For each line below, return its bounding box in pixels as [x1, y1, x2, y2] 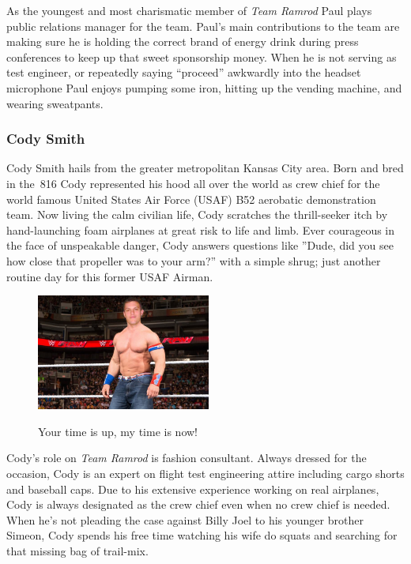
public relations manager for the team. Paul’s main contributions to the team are [6, 17, 400, 34]
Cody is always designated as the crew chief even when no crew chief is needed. [6, 496, 390, 513]
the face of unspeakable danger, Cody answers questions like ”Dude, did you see [6, 237, 394, 254]
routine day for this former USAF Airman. [6, 268, 213, 284]
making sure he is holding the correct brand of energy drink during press [6, 33, 359, 50]
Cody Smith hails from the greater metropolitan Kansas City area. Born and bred [6, 160, 404, 176]
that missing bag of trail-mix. [6, 542, 149, 558]
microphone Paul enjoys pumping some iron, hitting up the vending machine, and [6, 79, 402, 96]
